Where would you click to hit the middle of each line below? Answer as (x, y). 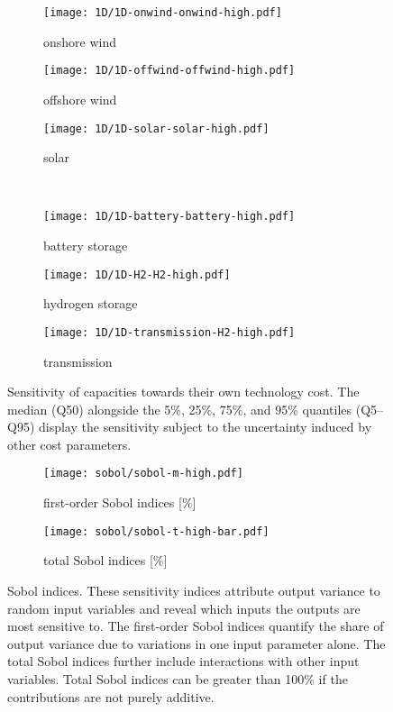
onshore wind (80, 41)
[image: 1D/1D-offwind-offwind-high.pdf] (169, 71)
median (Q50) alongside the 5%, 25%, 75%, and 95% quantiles (180, 409)
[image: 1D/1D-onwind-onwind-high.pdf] (163, 13)
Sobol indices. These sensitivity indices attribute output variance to (194, 590)
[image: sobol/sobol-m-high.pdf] (143, 474)
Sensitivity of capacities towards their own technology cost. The (183, 392)
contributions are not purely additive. (111, 696)
